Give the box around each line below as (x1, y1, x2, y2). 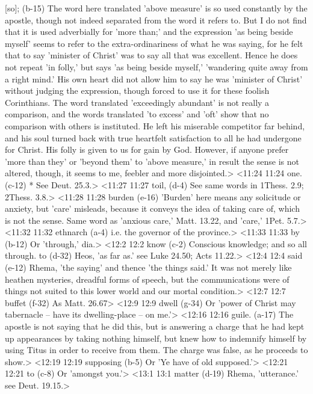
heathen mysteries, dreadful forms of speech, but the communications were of (5, 272, 290, 285)
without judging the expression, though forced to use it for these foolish (5, 84, 270, 97)
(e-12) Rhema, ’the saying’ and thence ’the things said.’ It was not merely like (5, 261, 292, 274)
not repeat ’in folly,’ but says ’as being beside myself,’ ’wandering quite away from (5, 60, 308, 73)
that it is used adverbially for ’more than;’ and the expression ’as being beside (5, 25, 293, 38)
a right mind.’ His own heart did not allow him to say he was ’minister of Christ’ (5, 72, 303, 85)
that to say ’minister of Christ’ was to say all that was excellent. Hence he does (5, 49, 298, 61)
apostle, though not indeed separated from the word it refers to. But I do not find (5, 13, 307, 26)
